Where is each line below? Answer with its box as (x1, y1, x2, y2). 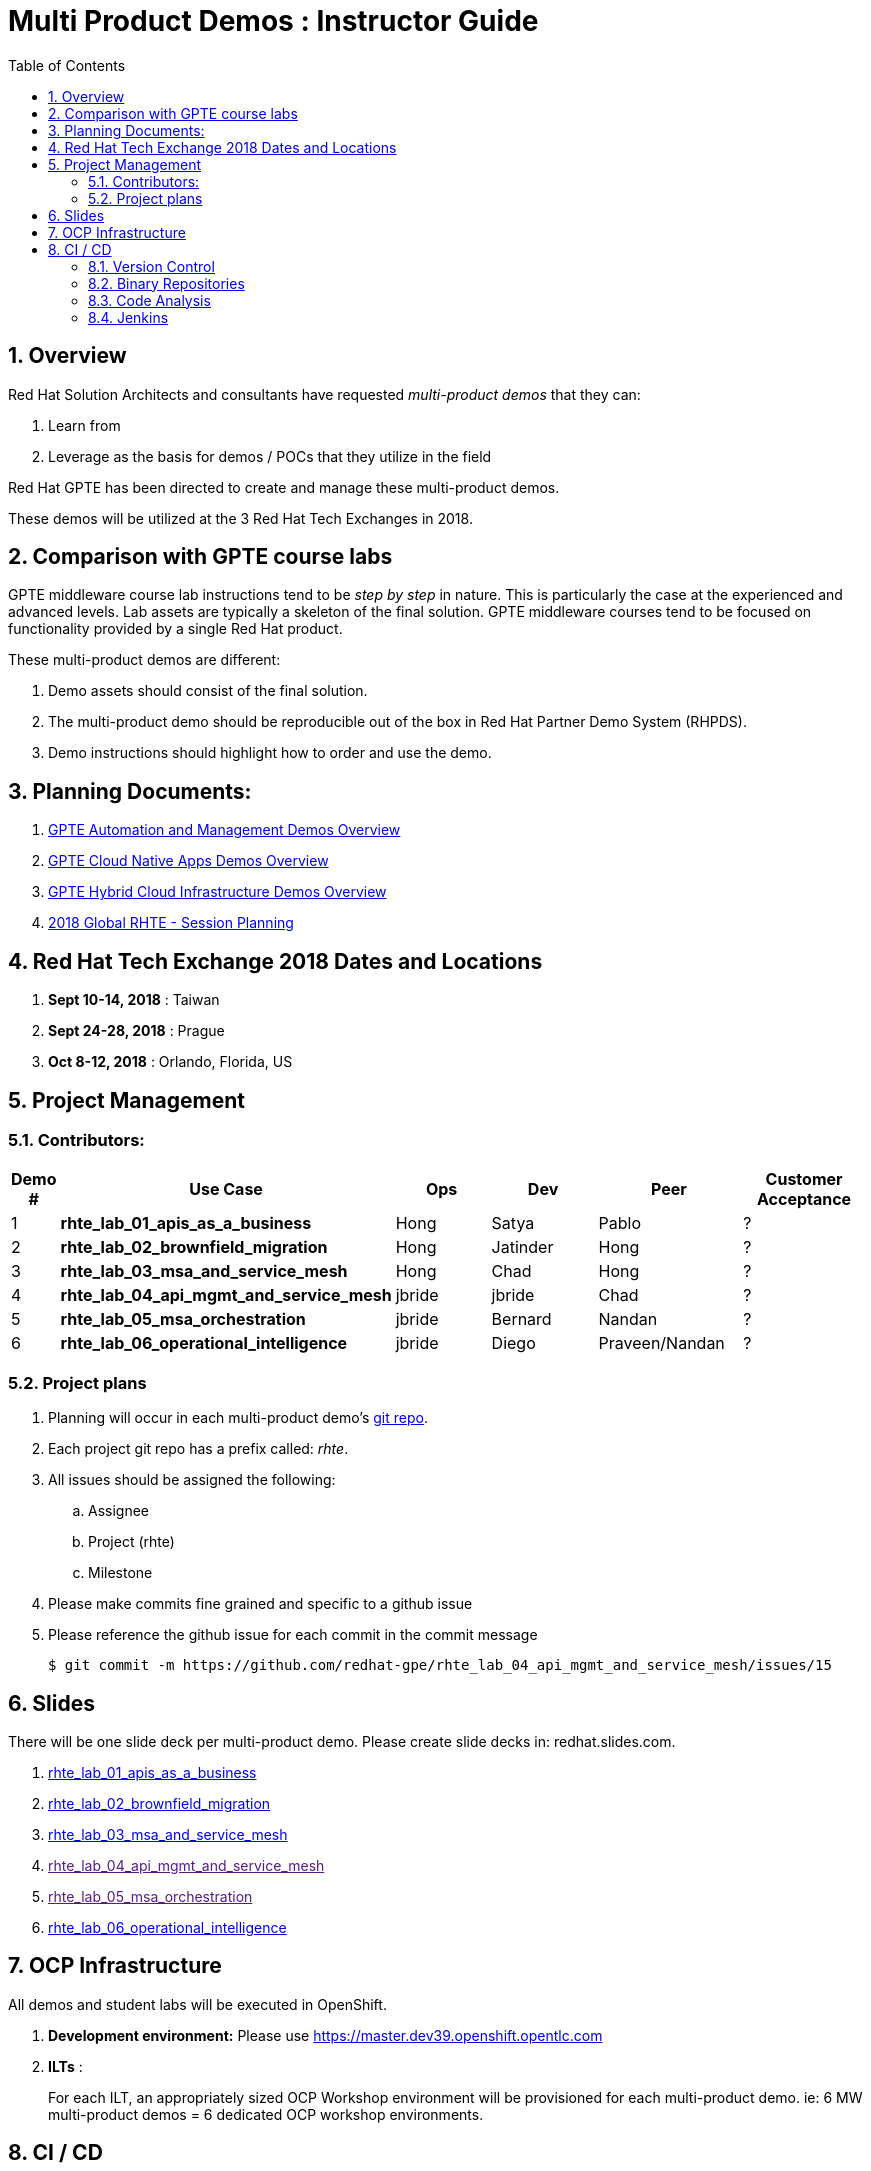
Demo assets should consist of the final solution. (48, 682, 368, 700)
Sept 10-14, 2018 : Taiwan (48, 991, 220, 1009)
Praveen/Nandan (598, 1333, 725, 1354)
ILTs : (48, 2057, 83, 2075)
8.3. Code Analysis (88, 291, 211, 309)
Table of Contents (8, 56, 126, 74)
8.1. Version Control (88, 257, 215, 275)
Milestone (88, 1564, 153, 1582)
